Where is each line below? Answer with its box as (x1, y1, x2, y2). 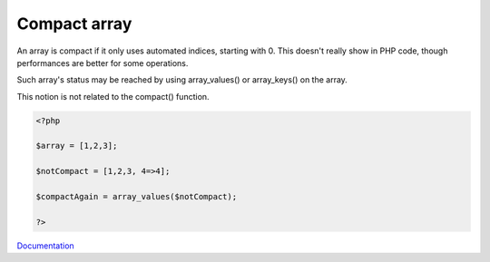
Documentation (16, 240, 74, 251)
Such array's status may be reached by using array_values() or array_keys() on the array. (16, 74, 348, 85)
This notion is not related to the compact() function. (16, 91, 210, 102)
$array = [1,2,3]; (35, 141, 118, 151)
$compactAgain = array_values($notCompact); (35, 191, 238, 202)
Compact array (16, 14, 132, 34)
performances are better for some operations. (16, 57, 189, 68)
